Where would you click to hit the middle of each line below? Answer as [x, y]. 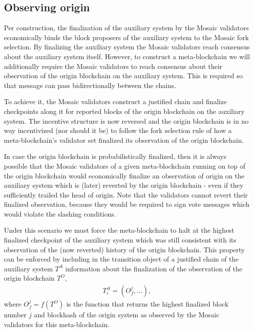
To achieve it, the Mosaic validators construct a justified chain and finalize [116, 101]
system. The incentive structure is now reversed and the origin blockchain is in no [126, 121]
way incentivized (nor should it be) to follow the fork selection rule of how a [118, 130]
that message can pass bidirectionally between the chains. [90, 85]
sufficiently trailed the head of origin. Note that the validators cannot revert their [126, 194]
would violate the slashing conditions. [60, 213]
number [15, 315]
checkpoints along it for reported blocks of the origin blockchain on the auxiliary [124, 111]
